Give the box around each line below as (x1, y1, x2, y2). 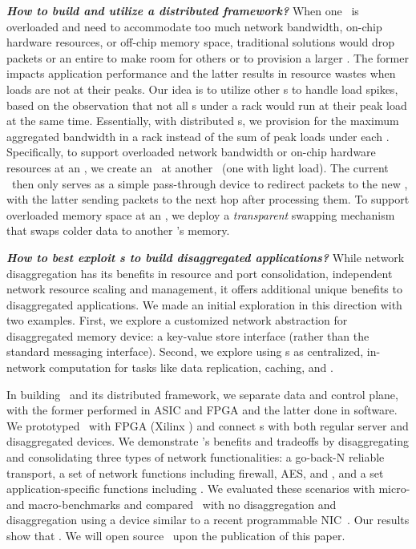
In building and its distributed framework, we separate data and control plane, (6, 386, 398, 402)
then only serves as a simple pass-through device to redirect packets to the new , (11, 175, 408, 192)
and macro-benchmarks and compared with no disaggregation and (6, 495, 337, 512)
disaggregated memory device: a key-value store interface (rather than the (6, 327, 370, 344)
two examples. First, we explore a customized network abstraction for (6, 312, 348, 329)
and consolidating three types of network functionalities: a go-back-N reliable (6, 449, 385, 466)
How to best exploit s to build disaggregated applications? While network (6, 248, 405, 265)
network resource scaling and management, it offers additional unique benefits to (6, 281, 402, 297)
